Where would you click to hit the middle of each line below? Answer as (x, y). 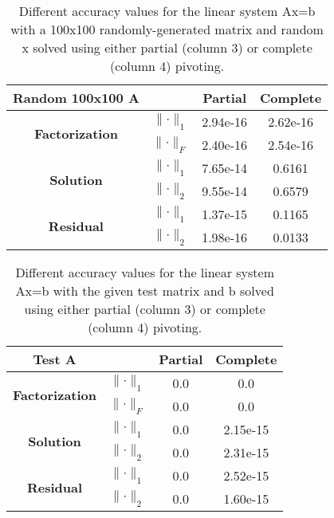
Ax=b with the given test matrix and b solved (145, 290)
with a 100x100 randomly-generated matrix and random (167, 29)
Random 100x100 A (76, 98)
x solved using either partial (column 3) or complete (167, 47)
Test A (55, 359)
